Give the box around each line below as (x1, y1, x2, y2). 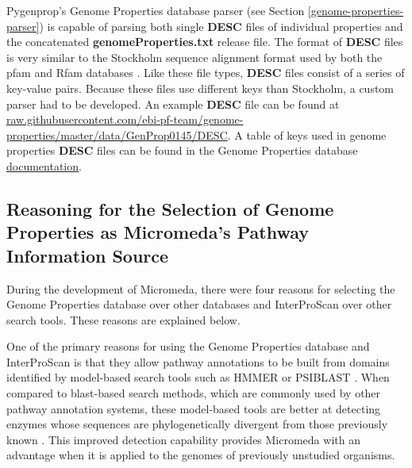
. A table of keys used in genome (227, 126, 387, 143)
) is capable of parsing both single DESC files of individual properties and (39, 17, 403, 34)
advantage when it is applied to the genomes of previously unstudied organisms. (6, 447, 395, 463)
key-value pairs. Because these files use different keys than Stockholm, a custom (6, 79, 395, 96)
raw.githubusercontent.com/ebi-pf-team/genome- (6, 111, 244, 128)
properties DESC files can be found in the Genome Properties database (6, 142, 358, 159)
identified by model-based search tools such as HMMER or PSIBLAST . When (6, 369, 390, 386)
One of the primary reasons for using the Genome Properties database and (6, 338, 370, 355)
